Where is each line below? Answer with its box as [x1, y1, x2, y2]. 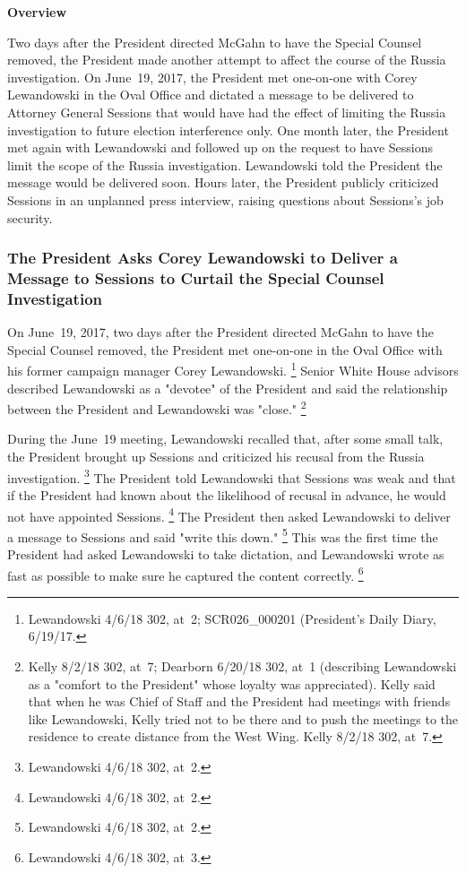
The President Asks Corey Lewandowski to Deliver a [7, 246, 398, 269]
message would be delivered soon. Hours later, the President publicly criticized [7, 173, 439, 192]
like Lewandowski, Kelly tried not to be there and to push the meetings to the [28, 709, 459, 728]
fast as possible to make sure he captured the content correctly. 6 [7, 563, 364, 584]
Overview [7, 3, 67, 21]
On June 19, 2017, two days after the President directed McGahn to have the [7, 323, 434, 341]
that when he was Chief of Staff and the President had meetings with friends [28, 692, 451, 711]
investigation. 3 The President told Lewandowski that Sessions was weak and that [7, 465, 456, 487]
